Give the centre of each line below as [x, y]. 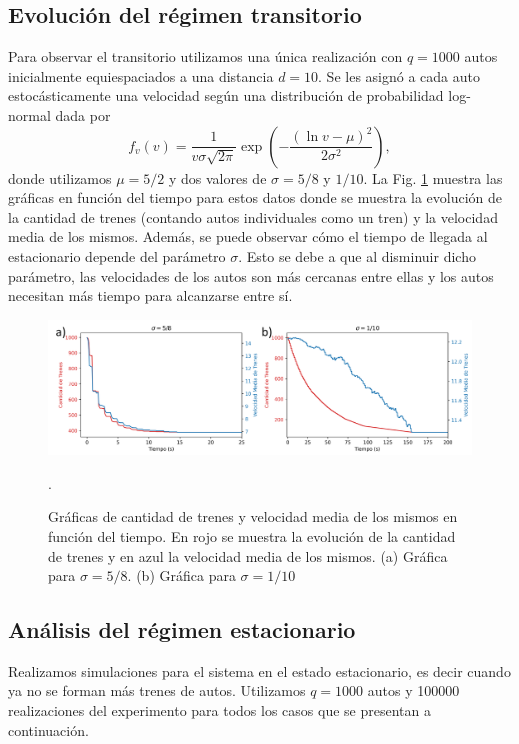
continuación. [48, 729]
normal [29, 114]
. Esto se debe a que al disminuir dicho [357, 255]
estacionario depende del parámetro [117, 255]
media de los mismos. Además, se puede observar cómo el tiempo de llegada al [248, 236]
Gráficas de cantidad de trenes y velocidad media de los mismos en [253, 516]
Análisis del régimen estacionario [182, 629]
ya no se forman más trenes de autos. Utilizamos [157, 690]
